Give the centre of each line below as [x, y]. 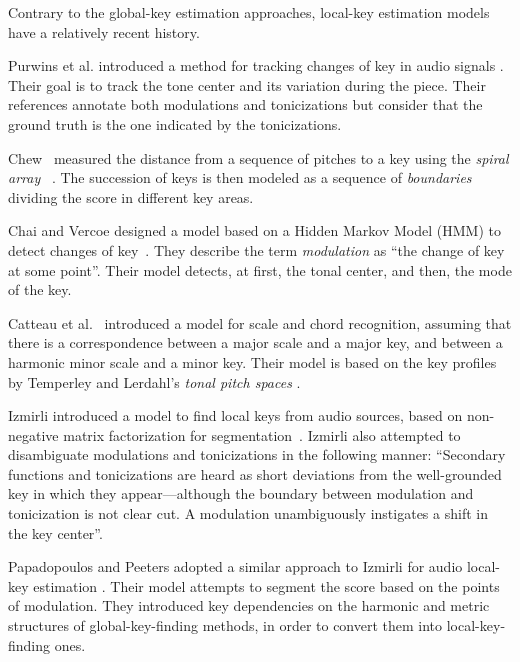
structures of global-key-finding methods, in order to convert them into [225, 625]
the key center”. [55, 532]
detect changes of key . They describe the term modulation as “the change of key [256, 249]
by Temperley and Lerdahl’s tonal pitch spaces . [154, 381]
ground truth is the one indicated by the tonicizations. [175, 123]
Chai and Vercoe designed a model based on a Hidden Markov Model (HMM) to [254, 230]
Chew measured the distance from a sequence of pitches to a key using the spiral [258, 157]
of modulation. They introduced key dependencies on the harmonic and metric [249, 605]
